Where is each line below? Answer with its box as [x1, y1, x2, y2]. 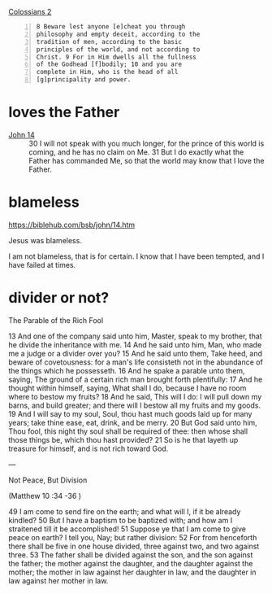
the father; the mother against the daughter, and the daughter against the [8, 558, 253, 568]
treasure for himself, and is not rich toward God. [8, 443, 169, 453]
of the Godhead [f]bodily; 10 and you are [36, 60, 183, 68]
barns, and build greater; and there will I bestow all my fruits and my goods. [8, 400, 261, 410]
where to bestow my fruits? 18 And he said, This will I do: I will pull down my [8, 391, 262, 401]
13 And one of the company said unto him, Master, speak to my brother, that [8, 331, 262, 341]
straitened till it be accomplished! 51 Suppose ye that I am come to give [8, 524, 246, 534]
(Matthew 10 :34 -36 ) [8, 491, 82, 500]
